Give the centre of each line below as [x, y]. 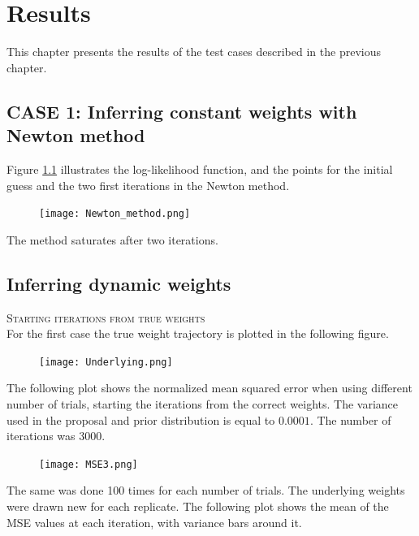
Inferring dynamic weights [119, 283]
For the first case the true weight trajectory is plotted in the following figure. [198, 333]
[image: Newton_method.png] [115, 214]
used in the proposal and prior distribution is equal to [141, 419]
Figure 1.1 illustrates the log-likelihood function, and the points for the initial [200, 169]
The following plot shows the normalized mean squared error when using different [209, 388]
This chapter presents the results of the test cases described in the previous [194, 52]
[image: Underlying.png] [106, 362]
